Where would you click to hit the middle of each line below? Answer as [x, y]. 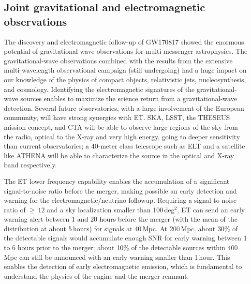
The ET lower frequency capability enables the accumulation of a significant [117, 181]
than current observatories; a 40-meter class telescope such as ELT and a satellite [125, 146]
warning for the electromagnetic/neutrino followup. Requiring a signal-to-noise [120, 200]
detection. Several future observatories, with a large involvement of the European [124, 108]
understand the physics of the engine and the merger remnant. [96, 276]
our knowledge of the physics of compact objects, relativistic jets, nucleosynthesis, [125, 79]
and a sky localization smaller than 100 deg [111, 209]
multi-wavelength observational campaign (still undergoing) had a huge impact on [125, 70]
